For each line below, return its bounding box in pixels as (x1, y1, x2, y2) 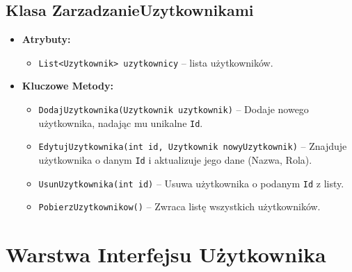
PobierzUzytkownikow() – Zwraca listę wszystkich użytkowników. (38, 199, 321, 214)
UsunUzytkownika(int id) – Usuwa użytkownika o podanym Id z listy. (38, 176, 344, 190)
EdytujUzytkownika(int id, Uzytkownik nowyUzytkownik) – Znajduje (38, 139, 347, 153)
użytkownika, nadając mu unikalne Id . (38, 115, 203, 130)
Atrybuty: (22, 32, 71, 46)
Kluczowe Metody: (22, 78, 113, 93)
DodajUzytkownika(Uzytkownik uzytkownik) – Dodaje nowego (38, 102, 309, 117)
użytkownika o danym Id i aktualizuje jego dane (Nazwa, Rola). (38, 153, 312, 167)
